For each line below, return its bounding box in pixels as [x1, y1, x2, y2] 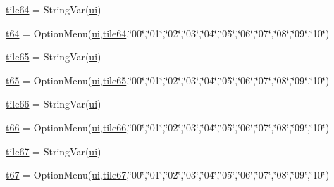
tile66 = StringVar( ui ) [6, 96, 101, 111]
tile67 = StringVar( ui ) [6, 143, 101, 158]
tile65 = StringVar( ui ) [6, 49, 101, 64]
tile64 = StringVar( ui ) [6, 2, 101, 16]
